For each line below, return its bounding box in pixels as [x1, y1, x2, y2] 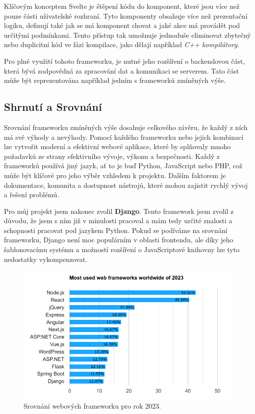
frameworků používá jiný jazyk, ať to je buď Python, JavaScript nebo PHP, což [4, 160, 243, 171]
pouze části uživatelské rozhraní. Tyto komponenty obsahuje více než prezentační [4, 10, 248, 21]
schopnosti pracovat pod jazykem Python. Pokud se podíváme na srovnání [4, 225, 228, 235]
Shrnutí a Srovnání [4, 99, 102, 114]
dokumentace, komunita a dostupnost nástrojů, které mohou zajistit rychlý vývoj [4, 180, 248, 190]
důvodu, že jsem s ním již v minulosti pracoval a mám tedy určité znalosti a [4, 215, 232, 226]
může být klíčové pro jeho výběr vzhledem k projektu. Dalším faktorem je [4, 170, 226, 180]
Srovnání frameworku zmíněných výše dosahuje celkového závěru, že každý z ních [4, 122, 248, 132]
